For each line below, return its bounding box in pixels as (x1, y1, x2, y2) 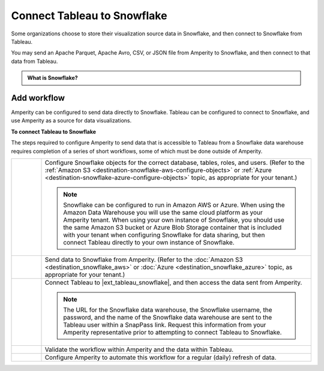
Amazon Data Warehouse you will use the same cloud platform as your (63, 208, 263, 216)
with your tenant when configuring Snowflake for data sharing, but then (63, 231, 265, 239)
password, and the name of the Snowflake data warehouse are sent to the (63, 313, 272, 321)
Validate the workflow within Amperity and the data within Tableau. (44, 345, 234, 354)
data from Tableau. (11, 58, 58, 65)
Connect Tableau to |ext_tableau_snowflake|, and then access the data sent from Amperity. (44, 278, 302, 286)
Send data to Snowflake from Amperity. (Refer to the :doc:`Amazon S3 (44, 255, 243, 264)
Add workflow (11, 93, 65, 103)
